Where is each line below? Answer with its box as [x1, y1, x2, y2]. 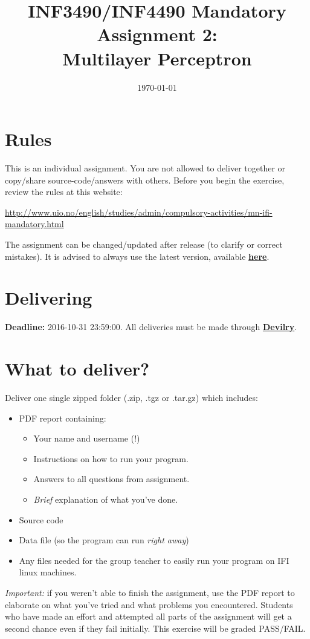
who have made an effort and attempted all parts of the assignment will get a [5, 610, 292, 623]
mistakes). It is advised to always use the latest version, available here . [5, 250, 270, 262]
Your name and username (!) [33, 432, 140, 445]
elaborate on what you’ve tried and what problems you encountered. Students [5, 598, 293, 611]
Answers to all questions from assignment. [33, 472, 190, 485]
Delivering [5, 285, 92, 310]
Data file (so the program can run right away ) [19, 534, 189, 546]
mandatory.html [5, 217, 64, 230]
